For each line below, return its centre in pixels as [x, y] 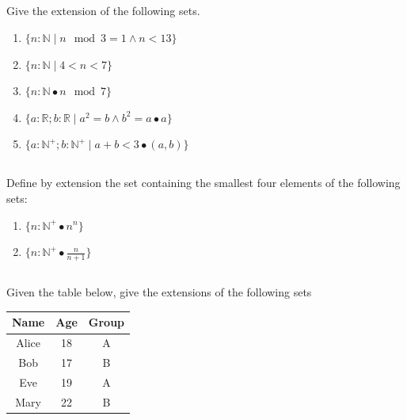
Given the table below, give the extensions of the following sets [159, 292]
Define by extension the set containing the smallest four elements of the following [203, 183]
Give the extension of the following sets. [103, 11]
